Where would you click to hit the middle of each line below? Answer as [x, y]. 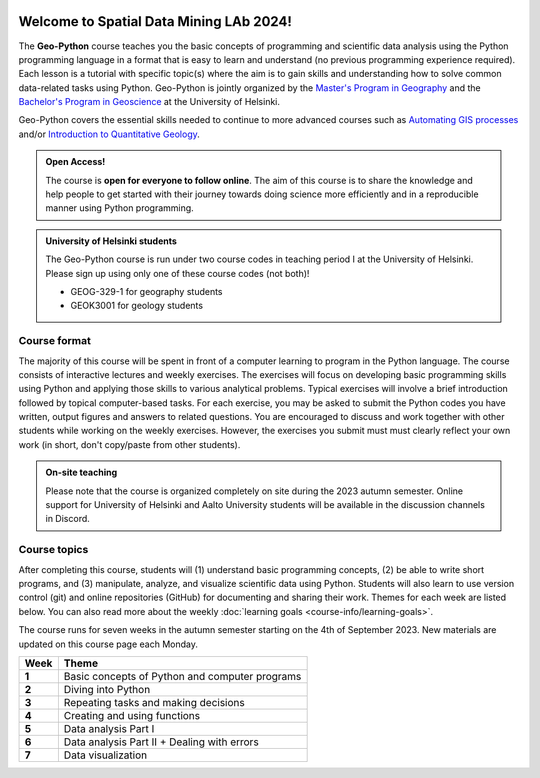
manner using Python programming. [119, 208]
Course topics [53, 550]
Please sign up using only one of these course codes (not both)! [177, 273]
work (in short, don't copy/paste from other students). [129, 444]
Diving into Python [107, 689]
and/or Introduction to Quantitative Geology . [109, 134]
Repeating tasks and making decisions [154, 702]
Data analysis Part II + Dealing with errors [161, 742]
